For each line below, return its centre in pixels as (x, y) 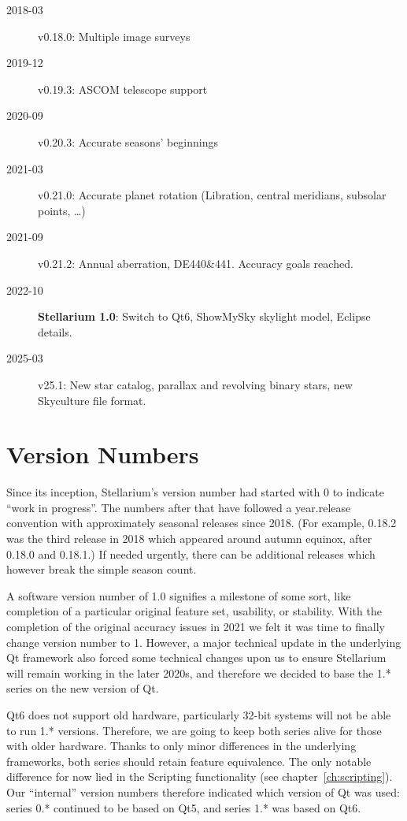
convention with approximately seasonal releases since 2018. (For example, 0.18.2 (202, 523)
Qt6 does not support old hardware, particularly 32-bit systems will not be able (199, 714)
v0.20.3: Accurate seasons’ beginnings (128, 141)
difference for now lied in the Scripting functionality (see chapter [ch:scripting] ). (200, 776)
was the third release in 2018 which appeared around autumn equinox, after (189, 538)
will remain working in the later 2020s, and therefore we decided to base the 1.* (199, 672)
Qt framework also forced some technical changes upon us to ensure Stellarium (196, 658)
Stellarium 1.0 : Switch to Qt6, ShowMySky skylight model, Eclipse (204, 316)
